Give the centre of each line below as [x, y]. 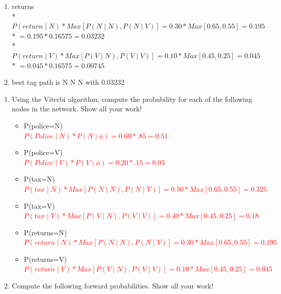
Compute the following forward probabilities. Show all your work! [113, 286]
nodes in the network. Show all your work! [77, 109]
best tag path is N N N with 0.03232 [68, 82]
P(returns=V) [45, 259]
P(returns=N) [45, 232]
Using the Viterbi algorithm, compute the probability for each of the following [132, 99]
